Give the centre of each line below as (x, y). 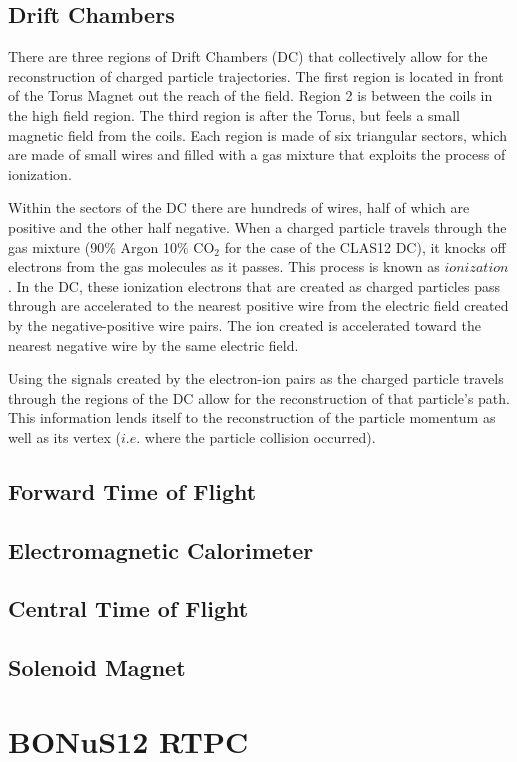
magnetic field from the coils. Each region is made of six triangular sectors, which (257, 134)
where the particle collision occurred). (260, 436)
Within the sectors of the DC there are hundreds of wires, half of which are (239, 207)
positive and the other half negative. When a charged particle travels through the (257, 226)
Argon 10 (148, 246)
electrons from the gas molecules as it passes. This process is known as (224, 266)
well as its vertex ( (64, 436)
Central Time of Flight (128, 608)
